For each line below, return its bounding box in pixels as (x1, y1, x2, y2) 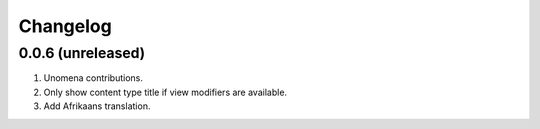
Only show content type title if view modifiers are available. (43, 86, 288, 98)
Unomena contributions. (43, 72, 144, 84)
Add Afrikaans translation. (43, 100, 151, 112)
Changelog (18, 15, 112, 37)
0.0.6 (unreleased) (18, 44, 146, 62)
